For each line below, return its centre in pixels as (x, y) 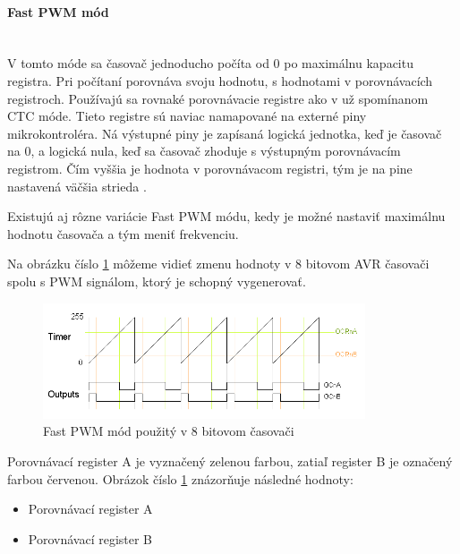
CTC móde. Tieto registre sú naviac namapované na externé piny (187, 116)
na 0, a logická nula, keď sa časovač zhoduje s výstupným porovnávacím (204, 151)
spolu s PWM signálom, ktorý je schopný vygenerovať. (157, 281)
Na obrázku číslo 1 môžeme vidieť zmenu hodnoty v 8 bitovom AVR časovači (218, 264)
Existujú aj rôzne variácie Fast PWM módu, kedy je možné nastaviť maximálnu (226, 216)
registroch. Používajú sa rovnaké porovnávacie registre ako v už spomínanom (218, 98)
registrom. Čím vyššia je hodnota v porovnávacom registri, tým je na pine (210, 168)
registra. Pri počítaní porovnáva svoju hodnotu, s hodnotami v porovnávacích (220, 80)
